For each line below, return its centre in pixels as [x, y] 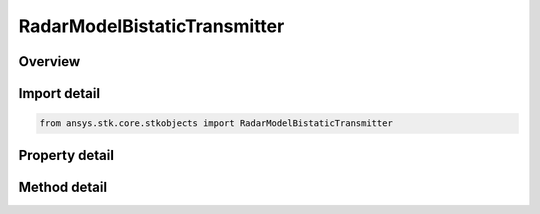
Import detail [59, 93]
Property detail [66, 155]
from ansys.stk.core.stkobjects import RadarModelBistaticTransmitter [216, 123]
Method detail [63, 186]
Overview [49, 61]
